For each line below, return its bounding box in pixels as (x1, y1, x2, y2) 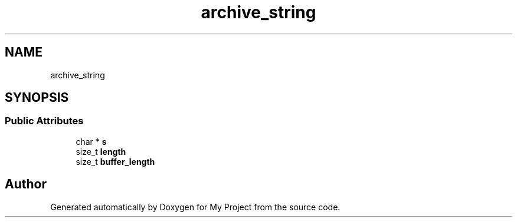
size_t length (76, 146, 126, 157)
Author (5, 177, 47, 192)
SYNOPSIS (5, 90, 69, 105)
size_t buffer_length (76, 156, 155, 167)
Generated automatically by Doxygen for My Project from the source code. (50, 201, 341, 212)
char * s (76, 136, 107, 147)
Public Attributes (5, 115, 84, 127)
